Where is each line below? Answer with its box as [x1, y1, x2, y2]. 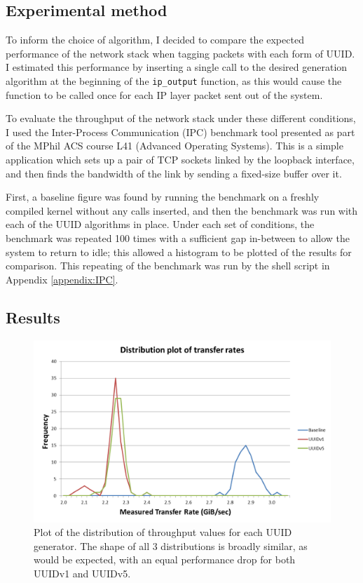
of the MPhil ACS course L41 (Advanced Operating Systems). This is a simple [6, 138, 343, 153]
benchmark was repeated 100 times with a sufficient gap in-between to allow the [6, 230, 350, 245]
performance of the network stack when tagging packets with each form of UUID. [6, 46, 355, 60]
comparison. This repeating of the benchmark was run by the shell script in [6, 258, 330, 273]
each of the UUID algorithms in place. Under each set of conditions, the [6, 217, 315, 232]
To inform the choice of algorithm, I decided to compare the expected [6, 32, 304, 47]
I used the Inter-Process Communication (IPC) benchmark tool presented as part [6, 124, 355, 139]
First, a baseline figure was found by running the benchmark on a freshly [6, 189, 320, 204]
